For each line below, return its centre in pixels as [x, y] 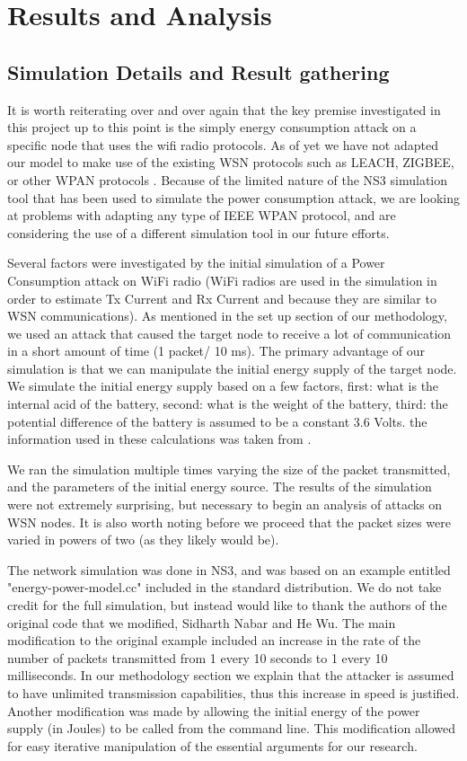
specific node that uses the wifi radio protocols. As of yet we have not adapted [223, 144]
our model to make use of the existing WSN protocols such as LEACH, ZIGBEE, [231, 162]
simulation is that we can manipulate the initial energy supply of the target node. [232, 368]
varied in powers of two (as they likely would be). [143, 540]
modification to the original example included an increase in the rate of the [214, 640]
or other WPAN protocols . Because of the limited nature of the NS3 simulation [228, 179]
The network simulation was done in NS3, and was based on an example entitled [229, 569]
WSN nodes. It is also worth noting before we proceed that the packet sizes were [229, 522]
